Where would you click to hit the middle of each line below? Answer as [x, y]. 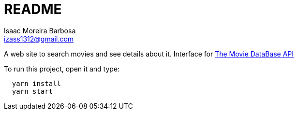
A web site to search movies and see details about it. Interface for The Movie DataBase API [149, 54]
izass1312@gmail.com [39, 39]
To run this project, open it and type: [62, 69]
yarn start [32, 91]
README [33, 9]
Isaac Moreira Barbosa [40, 30]
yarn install [37, 83]
